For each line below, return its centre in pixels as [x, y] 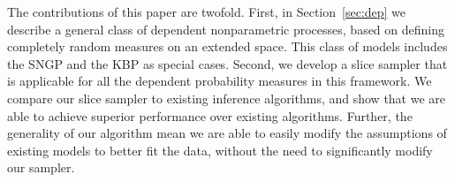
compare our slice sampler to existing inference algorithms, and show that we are [227, 98]
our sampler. [41, 167]
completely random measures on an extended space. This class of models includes [227, 46]
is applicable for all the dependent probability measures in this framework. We [220, 81]
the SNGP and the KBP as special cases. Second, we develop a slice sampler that [227, 63]
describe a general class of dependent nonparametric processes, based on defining [226, 29]
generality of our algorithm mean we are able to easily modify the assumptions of [227, 133]
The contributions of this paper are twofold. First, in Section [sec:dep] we [207, 11]
